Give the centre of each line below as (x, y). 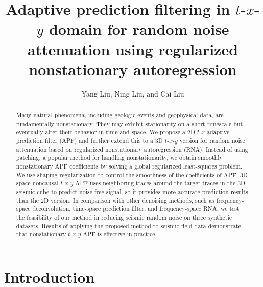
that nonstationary (41, 234)
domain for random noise (139, 29)
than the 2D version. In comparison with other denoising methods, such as (115, 200)
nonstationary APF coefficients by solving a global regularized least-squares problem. (129, 166)
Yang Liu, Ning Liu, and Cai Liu (133, 93)
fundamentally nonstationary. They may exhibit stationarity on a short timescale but (129, 123)
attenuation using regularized (133, 49)
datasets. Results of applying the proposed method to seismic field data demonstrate (128, 225)
